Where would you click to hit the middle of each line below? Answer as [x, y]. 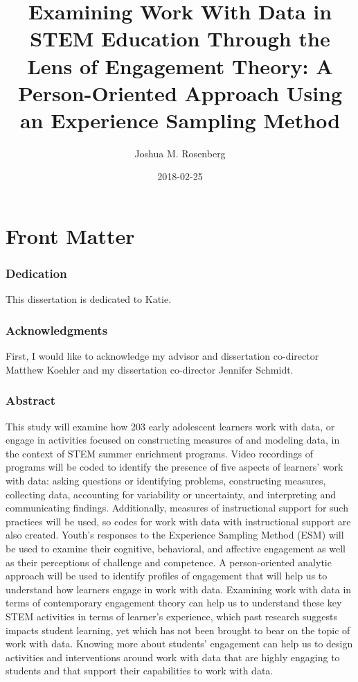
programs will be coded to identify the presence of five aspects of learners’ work [174, 467]
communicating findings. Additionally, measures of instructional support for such [177, 508]
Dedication [36, 273]
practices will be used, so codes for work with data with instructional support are [178, 521]
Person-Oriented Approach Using [180, 93]
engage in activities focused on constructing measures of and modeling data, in [173, 440]
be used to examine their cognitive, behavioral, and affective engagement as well [176, 549]
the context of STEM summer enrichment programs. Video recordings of [159, 453]
